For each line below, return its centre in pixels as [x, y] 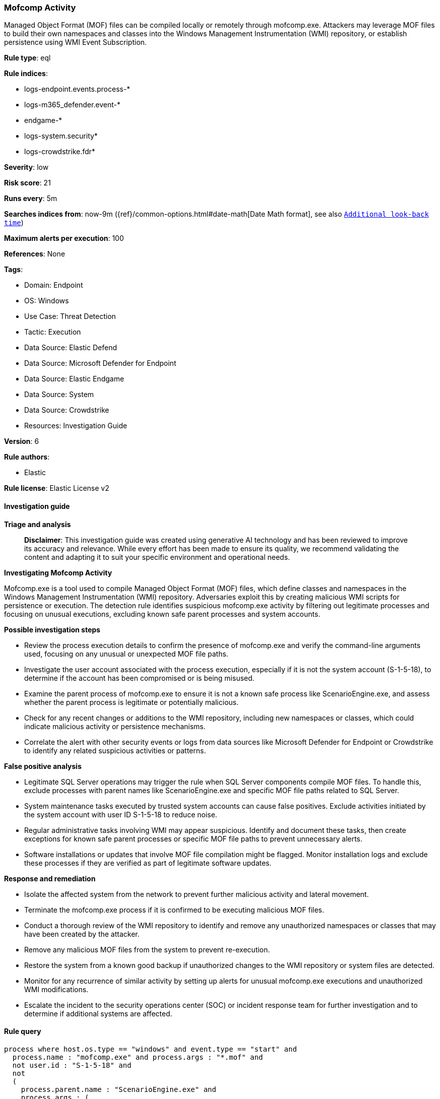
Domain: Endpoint [54, 285]
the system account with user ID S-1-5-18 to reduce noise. [121, 814]
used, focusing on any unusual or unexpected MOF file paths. [126, 654]
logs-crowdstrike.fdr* [60, 152]
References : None [35, 254]
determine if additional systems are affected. [98, 1013]
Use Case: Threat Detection [70, 316]
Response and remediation [50, 878]
